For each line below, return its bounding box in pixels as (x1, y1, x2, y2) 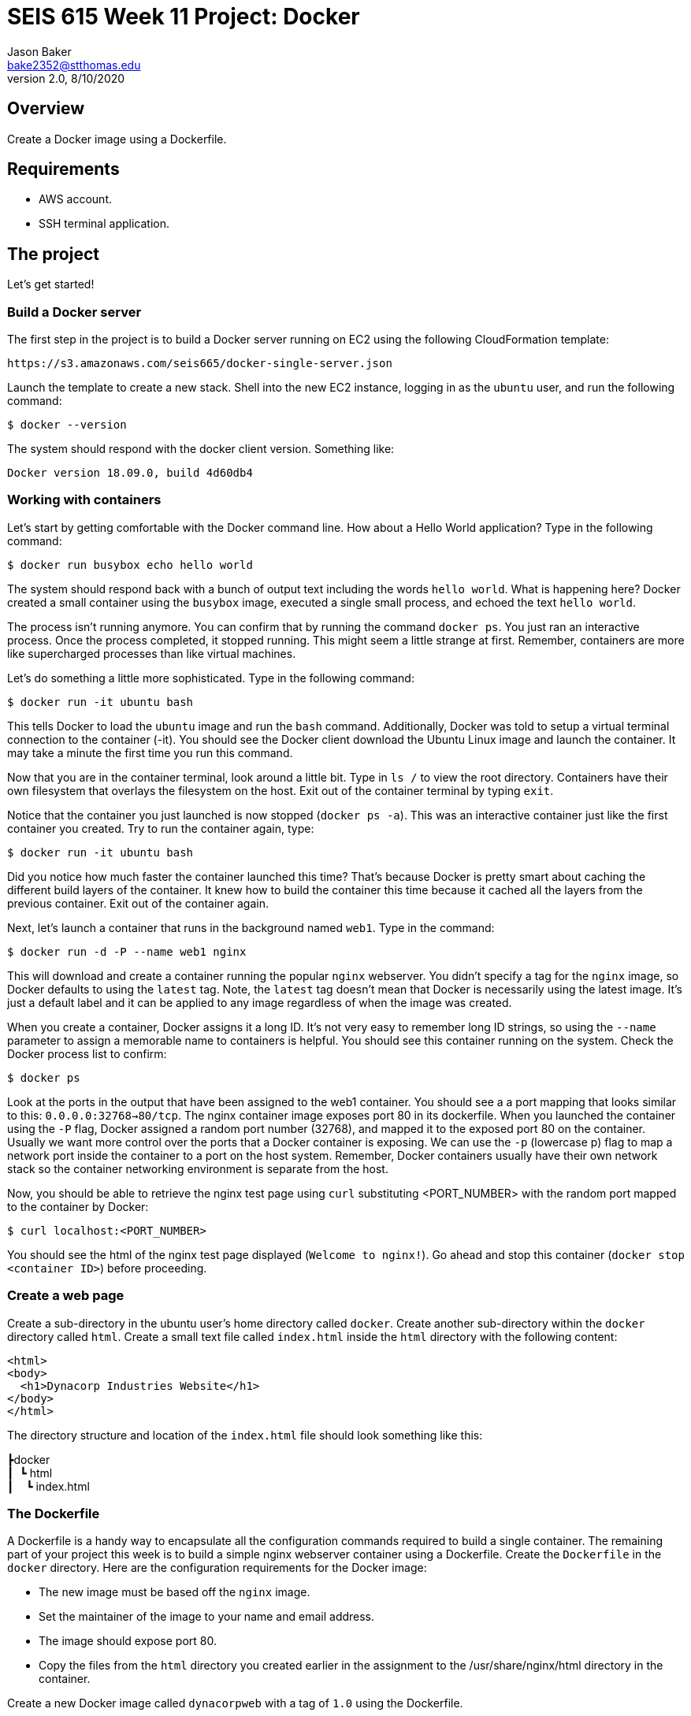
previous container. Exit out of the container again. (7, 896, 269, 910)
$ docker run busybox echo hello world (7, 558, 253, 571)
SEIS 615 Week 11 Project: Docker (7, 3, 360, 30)
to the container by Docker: (7, 1199, 149, 1213)
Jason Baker (7, 44, 72, 58)
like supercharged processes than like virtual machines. (7, 646, 296, 660)
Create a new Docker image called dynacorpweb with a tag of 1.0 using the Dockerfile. (7, 1696, 463, 1710)
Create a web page (7, 1287, 124, 1304)
